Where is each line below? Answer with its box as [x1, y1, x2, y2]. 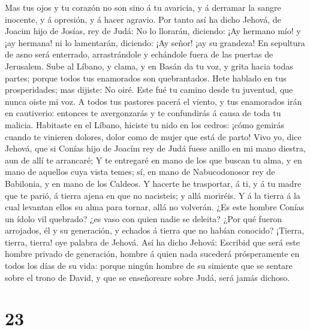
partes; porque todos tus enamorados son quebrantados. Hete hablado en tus [5, 71, 287, 84]
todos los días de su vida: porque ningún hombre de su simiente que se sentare [5, 259, 293, 272]
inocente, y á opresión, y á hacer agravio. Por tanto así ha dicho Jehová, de [5, 13, 281, 25]
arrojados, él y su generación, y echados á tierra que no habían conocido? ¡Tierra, [5, 224, 305, 237]
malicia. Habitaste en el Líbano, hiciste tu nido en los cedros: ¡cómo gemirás [5, 118, 285, 131]
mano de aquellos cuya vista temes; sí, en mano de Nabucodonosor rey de [5, 165, 275, 178]
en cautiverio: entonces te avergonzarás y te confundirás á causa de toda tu [5, 107, 281, 119]
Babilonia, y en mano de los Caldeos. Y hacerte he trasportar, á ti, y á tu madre [5, 177, 302, 189]
